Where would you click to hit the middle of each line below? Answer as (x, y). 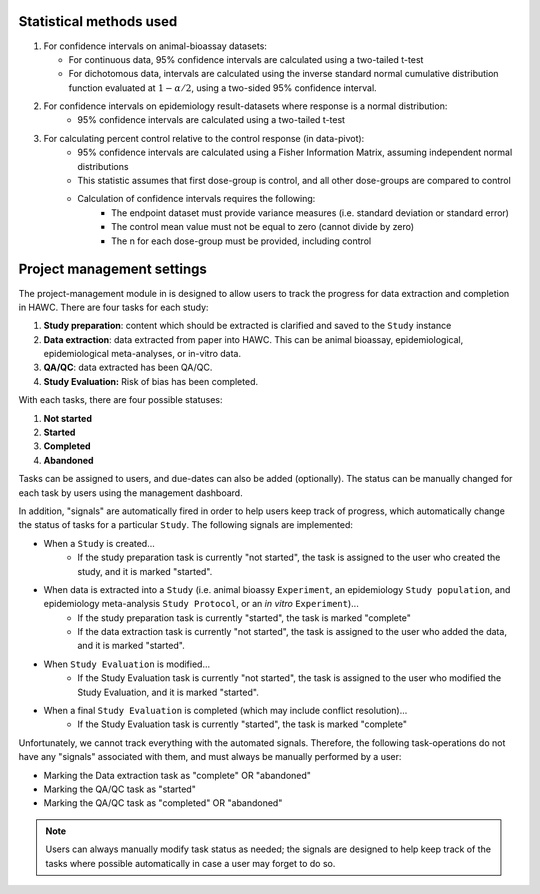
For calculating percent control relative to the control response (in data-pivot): (204, 138)
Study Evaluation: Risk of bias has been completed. (151, 381)
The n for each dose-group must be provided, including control (241, 241)
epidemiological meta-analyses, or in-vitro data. (142, 354)
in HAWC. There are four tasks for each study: (113, 307)
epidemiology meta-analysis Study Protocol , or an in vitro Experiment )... (201, 604)
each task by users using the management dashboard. (131, 492)
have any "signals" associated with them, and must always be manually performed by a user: (210, 757)
